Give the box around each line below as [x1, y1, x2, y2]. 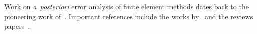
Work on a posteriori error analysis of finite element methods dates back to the [4, 1, 249, 11]
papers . [4, 21, 30, 31]
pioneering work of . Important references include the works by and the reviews [4, 11, 253, 21]
